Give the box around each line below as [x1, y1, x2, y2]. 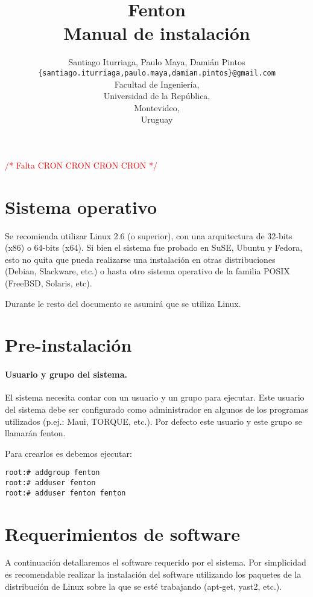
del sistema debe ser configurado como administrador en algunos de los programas [5, 402, 308, 415]
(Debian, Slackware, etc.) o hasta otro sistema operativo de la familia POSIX [5, 265, 290, 277]
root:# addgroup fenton [5, 468, 100, 477]
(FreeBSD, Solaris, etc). [5, 277, 92, 289]
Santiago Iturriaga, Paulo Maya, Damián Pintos [68, 56, 245, 68]
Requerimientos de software [5, 521, 241, 546]
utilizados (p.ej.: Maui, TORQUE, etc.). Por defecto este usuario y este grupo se [5, 415, 302, 427]
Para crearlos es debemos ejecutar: [5, 447, 132, 459]
